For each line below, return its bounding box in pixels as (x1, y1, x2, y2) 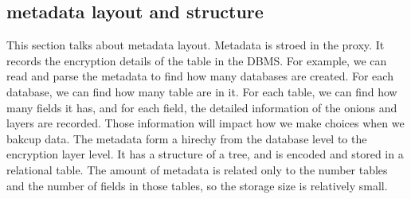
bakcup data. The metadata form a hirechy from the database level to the (6, 130, 367, 146)
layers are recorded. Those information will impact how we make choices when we (6, 115, 405, 131)
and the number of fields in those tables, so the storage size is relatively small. (6, 177, 388, 193)
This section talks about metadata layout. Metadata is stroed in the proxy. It (6, 37, 385, 53)
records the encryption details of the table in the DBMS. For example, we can (6, 52, 387, 68)
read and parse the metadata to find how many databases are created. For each (6, 68, 393, 84)
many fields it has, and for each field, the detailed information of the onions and (6, 99, 397, 115)
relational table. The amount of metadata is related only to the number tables (6, 161, 388, 178)
